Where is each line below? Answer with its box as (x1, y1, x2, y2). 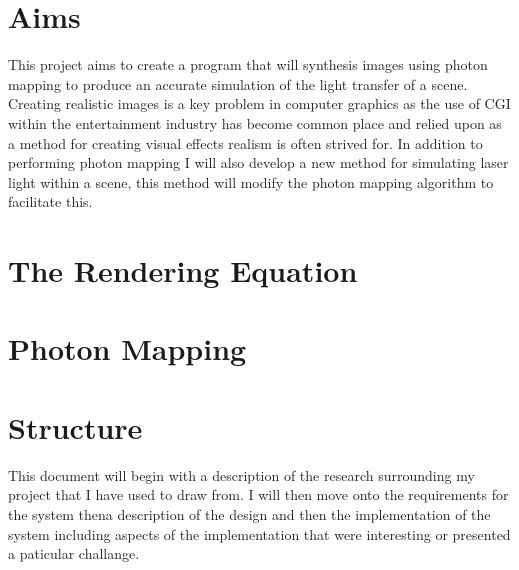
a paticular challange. (8, 543, 140, 564)
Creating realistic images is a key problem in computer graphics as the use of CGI (8, 93, 511, 114)
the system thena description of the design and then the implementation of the (8, 503, 491, 524)
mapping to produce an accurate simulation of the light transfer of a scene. (8, 73, 468, 94)
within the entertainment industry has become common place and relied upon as (8, 112, 502, 133)
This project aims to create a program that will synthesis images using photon (8, 54, 488, 75)
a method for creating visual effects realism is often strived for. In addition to (8, 132, 483, 153)
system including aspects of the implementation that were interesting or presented (8, 523, 511, 544)
